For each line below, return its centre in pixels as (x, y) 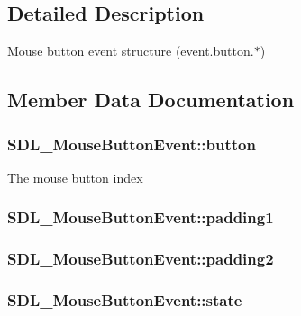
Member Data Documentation (151, 99)
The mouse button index (75, 177)
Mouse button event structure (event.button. (131, 51)
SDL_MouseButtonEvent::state (125, 300)
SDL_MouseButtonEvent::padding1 (141, 217)
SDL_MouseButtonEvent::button (132, 144)
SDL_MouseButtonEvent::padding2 (141, 259)
